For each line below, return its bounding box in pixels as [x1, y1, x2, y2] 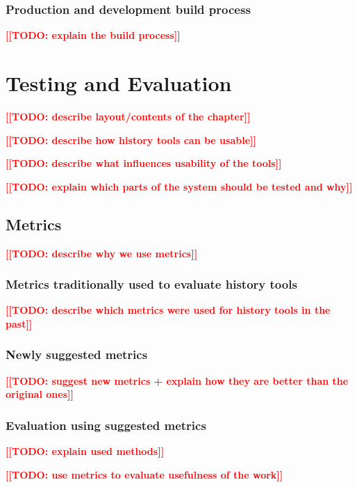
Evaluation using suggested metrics [6, 416, 206, 433]
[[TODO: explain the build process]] [6, 28, 181, 42]
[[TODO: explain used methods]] [6, 444, 165, 458]
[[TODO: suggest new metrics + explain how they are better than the [6, 373, 349, 388]
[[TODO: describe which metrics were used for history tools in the [6, 303, 331, 317]
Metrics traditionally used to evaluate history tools [6, 276, 297, 293]
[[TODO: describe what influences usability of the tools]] [6, 156, 282, 170]
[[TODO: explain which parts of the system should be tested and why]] [6, 179, 353, 193]
